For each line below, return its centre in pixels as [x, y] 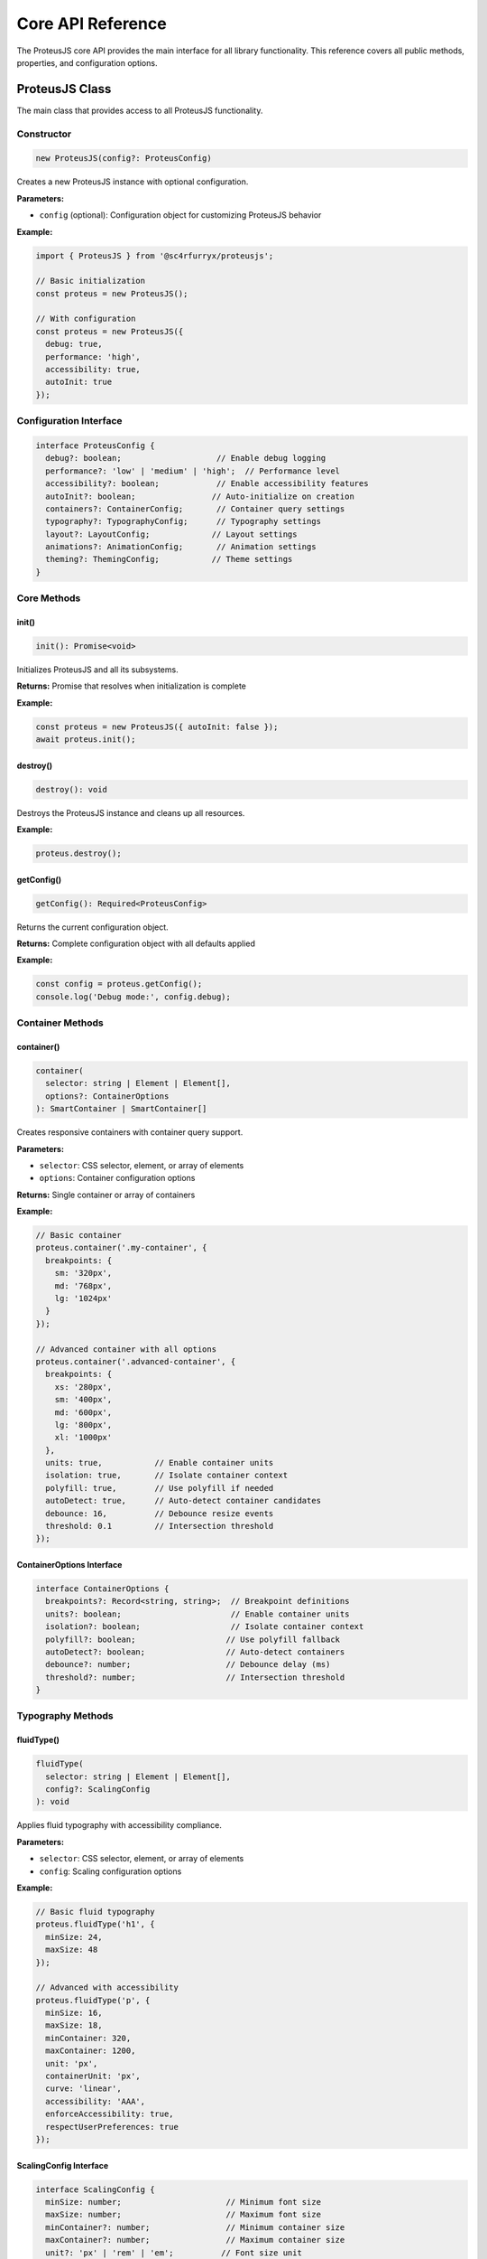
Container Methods [60, 1023]
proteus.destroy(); [78, 853]
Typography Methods [65, 1716]
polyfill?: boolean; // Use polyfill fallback [193, 1639]
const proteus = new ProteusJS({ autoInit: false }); [157, 726]
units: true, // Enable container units [160, 1463]
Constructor [44, 134]
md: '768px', [83, 1286]
